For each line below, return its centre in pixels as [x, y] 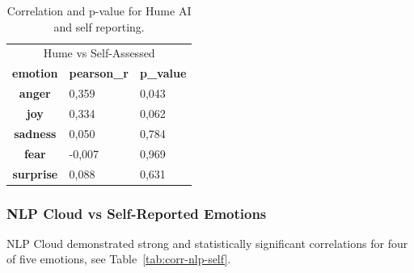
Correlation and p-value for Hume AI [99, 10]
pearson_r [99, 73]
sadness [35, 133]
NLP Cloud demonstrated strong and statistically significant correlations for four [207, 243]
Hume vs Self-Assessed [99, 53]
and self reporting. [99, 26]
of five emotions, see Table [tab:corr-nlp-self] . [119, 259]
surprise [35, 173]
